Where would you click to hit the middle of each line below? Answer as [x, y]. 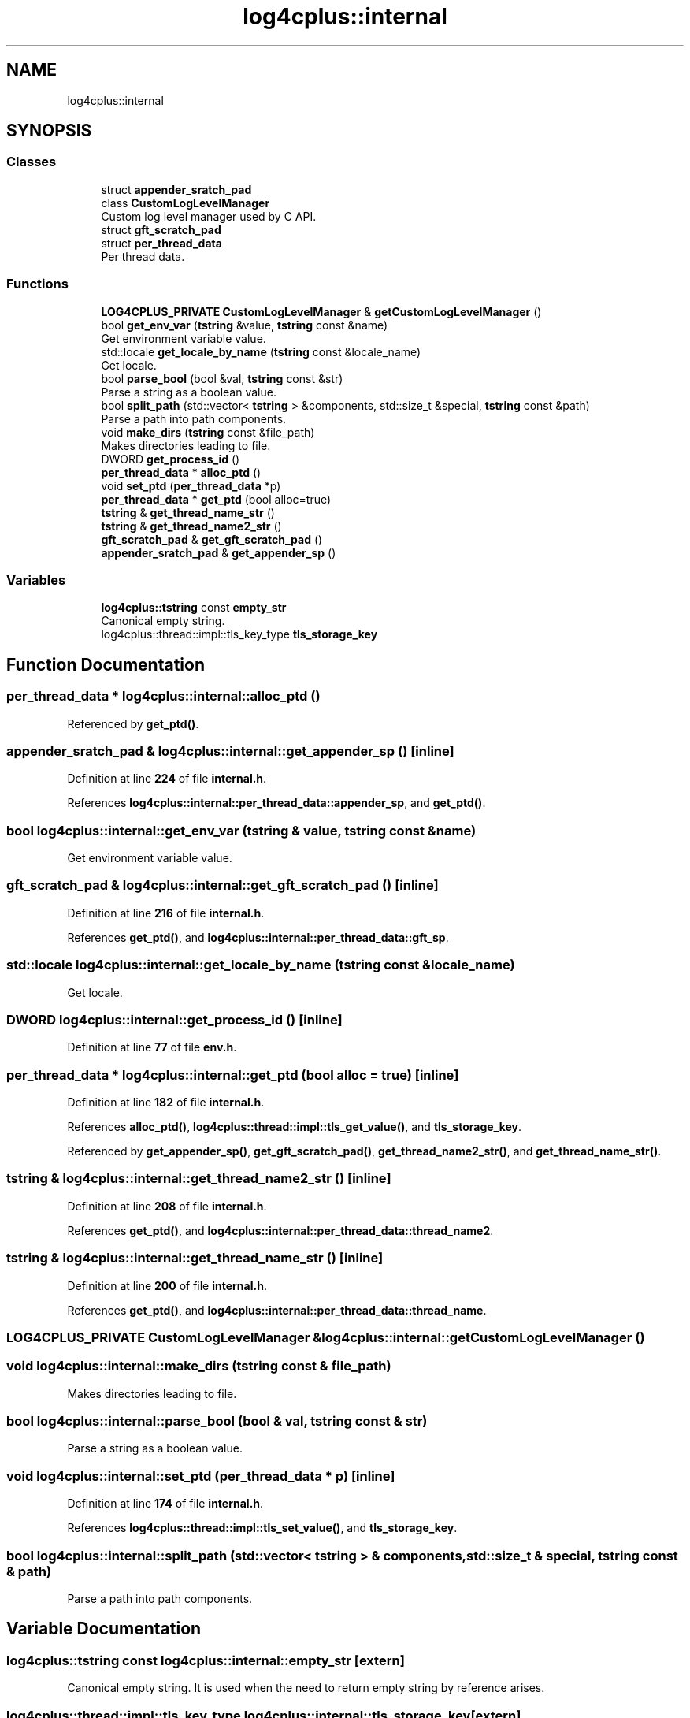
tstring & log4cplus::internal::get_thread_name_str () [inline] [195, 1258]
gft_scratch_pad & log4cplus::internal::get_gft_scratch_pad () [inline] [223, 885]
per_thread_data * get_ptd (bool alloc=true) [216, 499]
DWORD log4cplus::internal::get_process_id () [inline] [174, 1019]
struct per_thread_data [161, 243]
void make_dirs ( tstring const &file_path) [208, 432]
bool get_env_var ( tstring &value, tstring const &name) [245, 325]
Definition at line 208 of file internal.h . [167, 1206]
